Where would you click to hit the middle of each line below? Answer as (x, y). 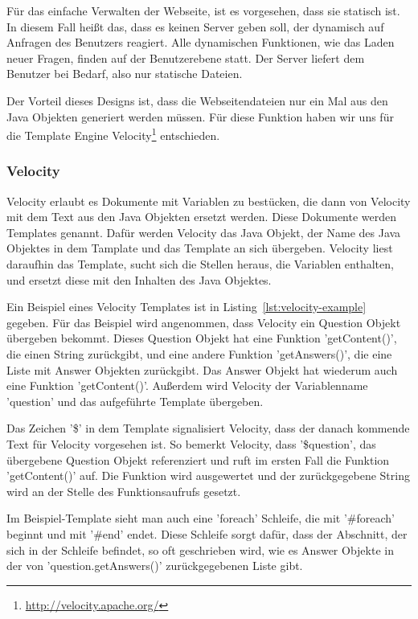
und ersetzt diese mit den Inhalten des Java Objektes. (139, 279)
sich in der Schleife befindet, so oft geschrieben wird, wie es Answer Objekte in (200, 549)
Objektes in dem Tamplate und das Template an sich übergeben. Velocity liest (200, 248)
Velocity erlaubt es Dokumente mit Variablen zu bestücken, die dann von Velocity (209, 201)
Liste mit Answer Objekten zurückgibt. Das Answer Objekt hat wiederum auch (202, 369)
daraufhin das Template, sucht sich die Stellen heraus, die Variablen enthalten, (200, 264)
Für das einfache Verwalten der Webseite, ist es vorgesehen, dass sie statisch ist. (203, 10)
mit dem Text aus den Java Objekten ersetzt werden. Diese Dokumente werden (202, 217)
